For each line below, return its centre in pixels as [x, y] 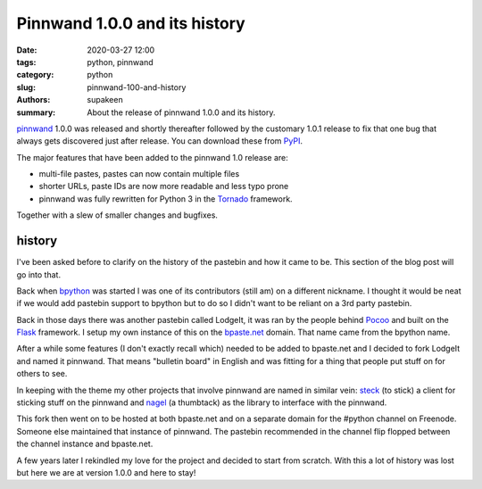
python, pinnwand [120, 62]
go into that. [39, 274]
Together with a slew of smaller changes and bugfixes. [117, 215]
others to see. [42, 374]
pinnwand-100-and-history [137, 87]
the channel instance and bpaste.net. [85, 444]
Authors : [33, 100]
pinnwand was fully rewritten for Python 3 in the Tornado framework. [166, 199]
